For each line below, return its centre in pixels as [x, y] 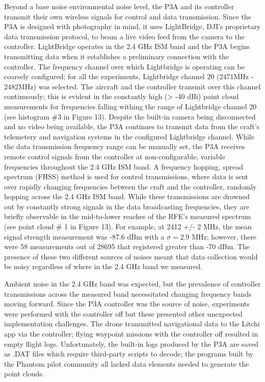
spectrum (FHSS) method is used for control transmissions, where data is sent [126, 176]
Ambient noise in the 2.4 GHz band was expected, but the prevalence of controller [132, 284]
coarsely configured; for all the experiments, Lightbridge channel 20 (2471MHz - [129, 76]
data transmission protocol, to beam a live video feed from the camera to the [125, 36]
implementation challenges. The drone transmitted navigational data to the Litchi [132, 324]
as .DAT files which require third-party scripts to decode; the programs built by [129, 354]
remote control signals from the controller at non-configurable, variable [115, 156]
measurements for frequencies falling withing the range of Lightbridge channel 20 [130, 106]
